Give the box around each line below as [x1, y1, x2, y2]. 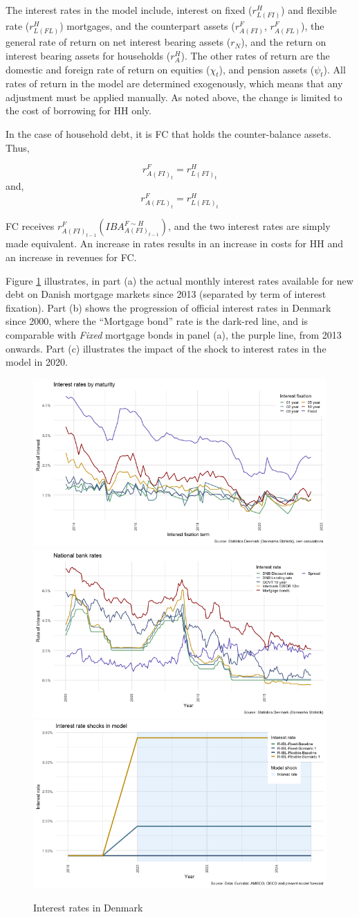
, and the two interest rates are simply [168, 219, 331, 233]
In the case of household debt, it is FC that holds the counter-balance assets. [6, 127, 331, 141]
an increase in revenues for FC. [6, 249, 137, 264]
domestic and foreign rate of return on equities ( [6, 62, 210, 76]
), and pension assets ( [219, 62, 315, 76]
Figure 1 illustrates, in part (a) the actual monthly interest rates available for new [6, 273, 353, 287]
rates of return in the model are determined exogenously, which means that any [6, 76, 343, 91]
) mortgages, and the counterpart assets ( [59, 19, 235, 33]
